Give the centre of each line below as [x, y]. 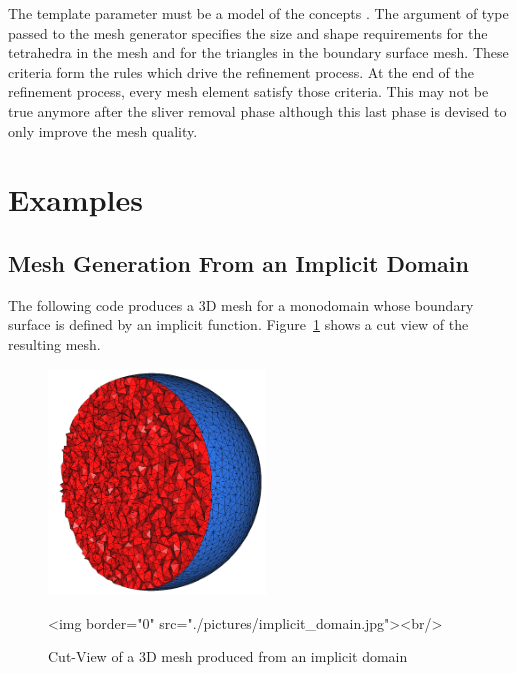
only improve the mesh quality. [103, 130]
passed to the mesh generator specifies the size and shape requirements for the [248, 32]
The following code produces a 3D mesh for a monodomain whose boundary [241, 304]
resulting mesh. [54, 343]
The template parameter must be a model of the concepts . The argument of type [258, 13]
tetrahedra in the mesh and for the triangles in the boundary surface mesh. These [258, 52]
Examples [75, 199]
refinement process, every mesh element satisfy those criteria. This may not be [248, 91]
